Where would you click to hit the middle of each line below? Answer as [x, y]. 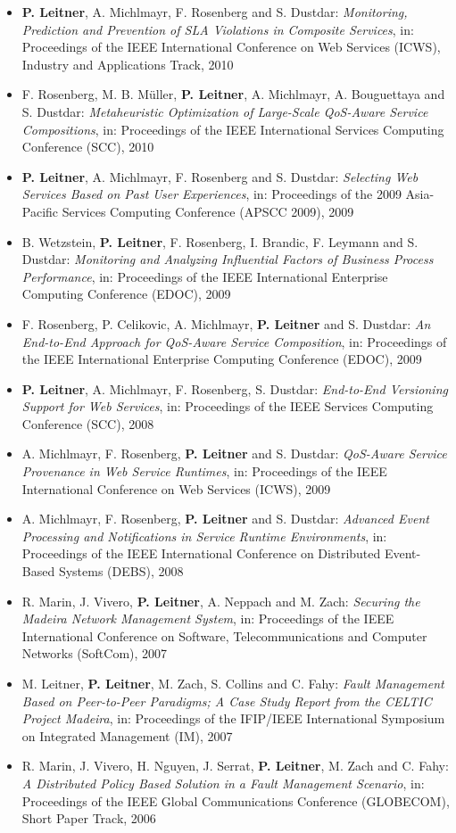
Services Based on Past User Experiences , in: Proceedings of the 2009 [211, 194]
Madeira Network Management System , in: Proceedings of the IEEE [208, 619]
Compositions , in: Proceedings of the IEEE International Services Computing [233, 129]
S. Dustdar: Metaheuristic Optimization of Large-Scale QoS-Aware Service [225, 111]
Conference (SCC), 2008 [88, 423]
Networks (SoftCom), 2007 [95, 653]
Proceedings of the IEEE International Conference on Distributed [201, 553]
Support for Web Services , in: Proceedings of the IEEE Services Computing [228, 406]
